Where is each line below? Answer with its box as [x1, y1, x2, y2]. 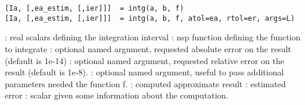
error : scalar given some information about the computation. [5, 89, 229, 101]
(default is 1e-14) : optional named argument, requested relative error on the [5, 54, 284, 66]
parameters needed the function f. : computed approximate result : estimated [5, 77, 286, 90]
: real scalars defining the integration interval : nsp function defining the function [5, 31, 301, 43]
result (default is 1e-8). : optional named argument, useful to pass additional [5, 66, 284, 78]
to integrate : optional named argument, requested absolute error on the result [5, 42, 291, 55]
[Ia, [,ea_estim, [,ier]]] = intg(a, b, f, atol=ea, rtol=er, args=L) [5, 14, 295, 23]
